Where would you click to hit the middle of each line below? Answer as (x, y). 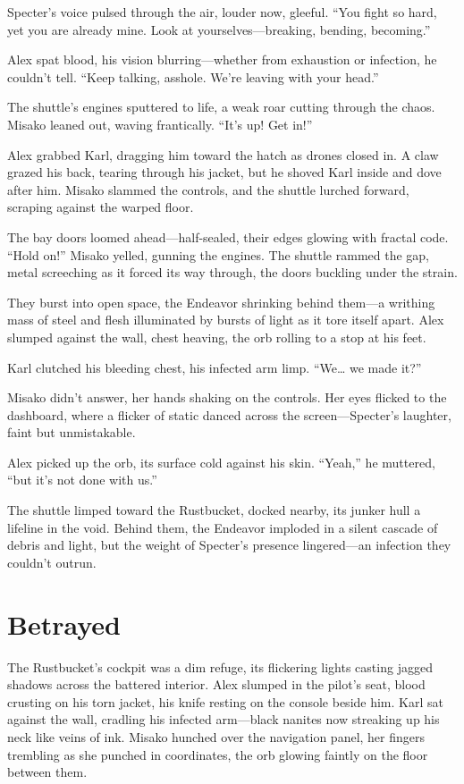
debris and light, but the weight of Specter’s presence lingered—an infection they (229, 545)
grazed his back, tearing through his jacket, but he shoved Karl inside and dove (224, 172)
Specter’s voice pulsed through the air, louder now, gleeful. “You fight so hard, (222, 12)
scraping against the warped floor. (101, 207)
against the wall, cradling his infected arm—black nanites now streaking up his (224, 719)
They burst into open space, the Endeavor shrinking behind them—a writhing (221, 302)
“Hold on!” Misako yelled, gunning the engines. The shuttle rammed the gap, (218, 254)
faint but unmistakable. (72, 432)
